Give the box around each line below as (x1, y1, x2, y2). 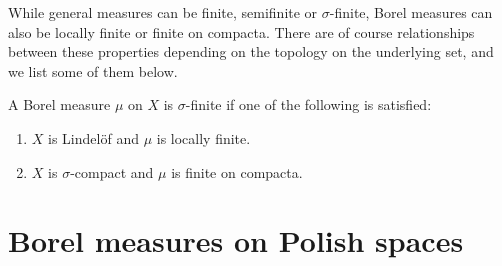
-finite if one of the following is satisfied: (185, 94, 432, 115)
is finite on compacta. (171, 161, 303, 182)
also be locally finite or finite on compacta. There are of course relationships (8, 21, 475, 42)
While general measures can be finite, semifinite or (8, 2, 318, 22)
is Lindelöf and (48, 127, 139, 148)
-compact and (70, 161, 154, 182)
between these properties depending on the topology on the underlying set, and (8, 41, 494, 62)
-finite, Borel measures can (329, 2, 493, 22)
